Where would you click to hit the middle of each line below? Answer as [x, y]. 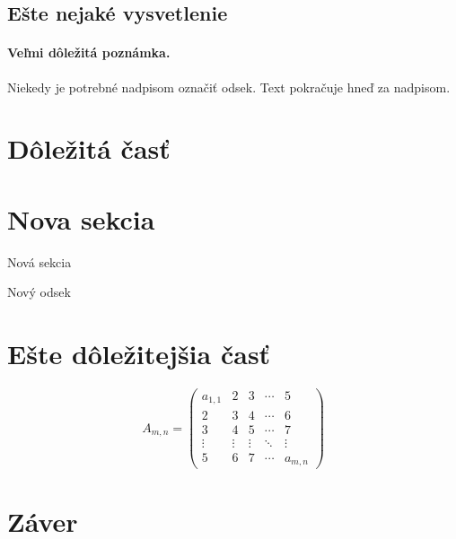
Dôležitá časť [89, 148]
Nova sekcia [81, 218]
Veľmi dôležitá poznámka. [89, 52]
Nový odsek [39, 292]
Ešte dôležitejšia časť [139, 354]
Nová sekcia [39, 261]
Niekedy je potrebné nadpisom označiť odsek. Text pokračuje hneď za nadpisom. [229, 87]
